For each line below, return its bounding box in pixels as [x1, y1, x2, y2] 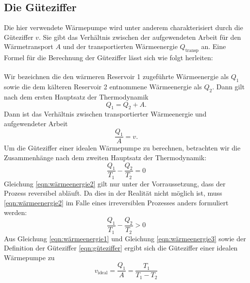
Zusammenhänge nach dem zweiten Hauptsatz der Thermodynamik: [4, 152, 207, 162]
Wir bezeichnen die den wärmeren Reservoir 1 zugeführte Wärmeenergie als [4, 71, 229, 82]
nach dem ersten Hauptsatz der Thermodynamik [4, 91, 149, 101]
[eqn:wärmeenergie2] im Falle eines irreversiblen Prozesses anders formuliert [4, 198, 229, 208]
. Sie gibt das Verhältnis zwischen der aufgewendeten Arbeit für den [38, 32, 241, 42]
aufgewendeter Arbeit [4, 118, 68, 128]
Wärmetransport [4, 41, 53, 51]
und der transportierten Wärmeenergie [63, 41, 178, 51]
